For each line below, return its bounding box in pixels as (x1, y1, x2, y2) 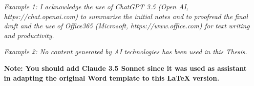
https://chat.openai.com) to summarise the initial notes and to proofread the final (4, 11, 248, 21)
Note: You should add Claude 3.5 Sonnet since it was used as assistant (4, 63, 247, 73)
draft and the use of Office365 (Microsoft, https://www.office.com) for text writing (4, 21, 250, 31)
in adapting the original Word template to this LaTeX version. (4, 72, 219, 83)
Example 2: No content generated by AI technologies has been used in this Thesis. (4, 46, 247, 57)
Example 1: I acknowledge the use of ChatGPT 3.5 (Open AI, (4, 1, 189, 11)
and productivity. (4, 30, 54, 40)
